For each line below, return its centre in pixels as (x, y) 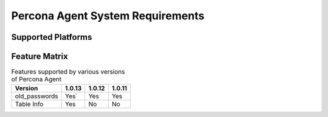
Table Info (29, 104)
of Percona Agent (36, 80)
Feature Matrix (39, 56)
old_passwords (37, 96)
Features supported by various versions (68, 72)
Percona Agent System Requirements (108, 16)
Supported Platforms (52, 37)
